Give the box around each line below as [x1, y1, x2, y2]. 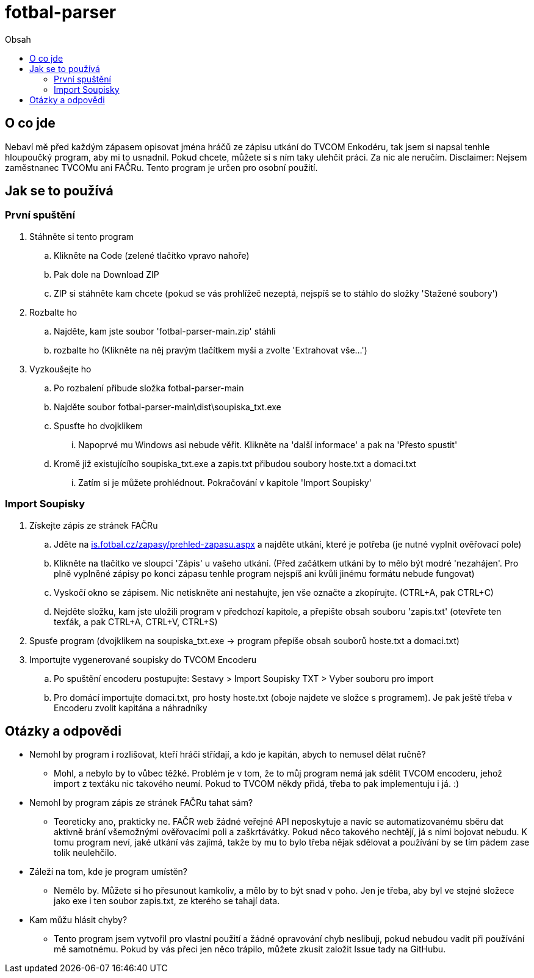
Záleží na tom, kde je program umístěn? [29, 866, 188, 877]
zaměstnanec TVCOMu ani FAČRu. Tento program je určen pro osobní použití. [5, 162, 318, 173]
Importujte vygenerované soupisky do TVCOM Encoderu [29, 654, 257, 665]
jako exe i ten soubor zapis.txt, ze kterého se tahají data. [54, 896, 280, 907]
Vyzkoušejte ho [29, 363, 92, 374]
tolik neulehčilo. [54, 847, 117, 858]
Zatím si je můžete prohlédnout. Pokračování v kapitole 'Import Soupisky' [78, 477, 372, 488]
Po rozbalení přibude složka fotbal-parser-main [54, 382, 244, 393]
